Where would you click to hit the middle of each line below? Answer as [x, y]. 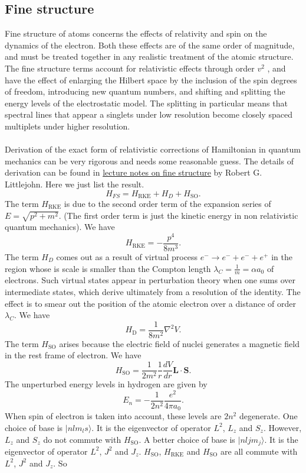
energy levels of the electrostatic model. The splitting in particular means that [146, 103]
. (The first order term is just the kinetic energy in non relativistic [178, 215]
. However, [282, 427]
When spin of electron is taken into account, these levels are [113, 416]
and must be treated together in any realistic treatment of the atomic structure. [149, 56]
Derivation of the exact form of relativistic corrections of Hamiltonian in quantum [153, 149]
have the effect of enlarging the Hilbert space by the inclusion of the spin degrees [151, 80]
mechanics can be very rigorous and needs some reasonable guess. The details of [149, 161]
